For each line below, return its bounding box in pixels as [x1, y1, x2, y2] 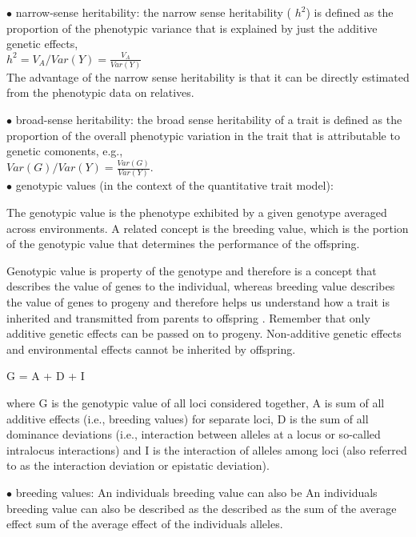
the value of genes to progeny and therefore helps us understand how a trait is [6, 293, 390, 310]
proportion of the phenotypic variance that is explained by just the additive [6, 19, 378, 36]
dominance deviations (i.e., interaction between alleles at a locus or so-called [6, 426, 381, 443]
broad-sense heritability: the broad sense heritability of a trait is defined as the [15, 111, 402, 127]
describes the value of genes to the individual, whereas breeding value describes [6, 278, 395, 295]
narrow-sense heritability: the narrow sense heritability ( [15, 4, 291, 20]
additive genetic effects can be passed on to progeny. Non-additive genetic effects [6, 325, 402, 342]
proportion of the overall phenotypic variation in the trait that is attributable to [6, 126, 400, 143]
